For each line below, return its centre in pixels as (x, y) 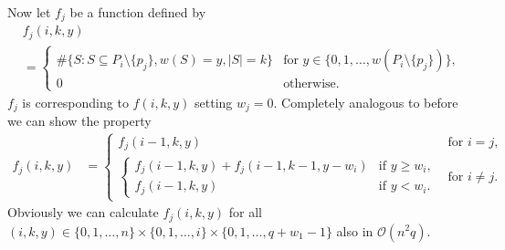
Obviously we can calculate (83, 212)
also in (355, 230)
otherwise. (311, 84)
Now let (29, 12)
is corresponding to (75, 102)
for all (245, 212)
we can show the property (79, 120)
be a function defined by (138, 12)
